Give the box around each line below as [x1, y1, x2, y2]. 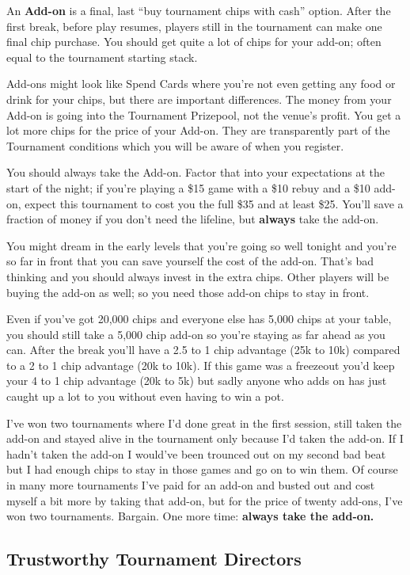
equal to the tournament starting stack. [6, 48, 198, 65]
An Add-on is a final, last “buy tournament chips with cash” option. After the [6, 2, 391, 18]
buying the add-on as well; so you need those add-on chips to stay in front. [6, 284, 370, 300]
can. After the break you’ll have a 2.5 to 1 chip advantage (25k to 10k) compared [6, 341, 401, 358]
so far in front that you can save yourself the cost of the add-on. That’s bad [6, 253, 374, 269]
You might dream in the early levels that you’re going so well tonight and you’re [6, 237, 397, 253]
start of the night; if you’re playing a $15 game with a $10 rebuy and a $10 [6, 179, 370, 196]
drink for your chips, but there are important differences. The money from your [6, 90, 392, 107]
